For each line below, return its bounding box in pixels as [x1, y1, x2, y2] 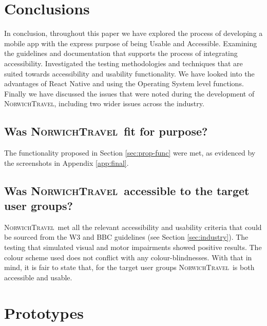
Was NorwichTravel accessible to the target [4, 182, 250, 198]
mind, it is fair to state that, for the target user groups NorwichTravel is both [4, 262, 255, 273]
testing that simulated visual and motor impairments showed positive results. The [4, 242, 262, 253]
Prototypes [4, 302, 84, 323]
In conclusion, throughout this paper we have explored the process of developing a [4, 28, 263, 39]
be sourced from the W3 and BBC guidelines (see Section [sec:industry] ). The [4, 232, 249, 242]
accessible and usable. [4, 272, 72, 282]
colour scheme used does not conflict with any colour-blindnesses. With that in [4, 252, 252, 262]
